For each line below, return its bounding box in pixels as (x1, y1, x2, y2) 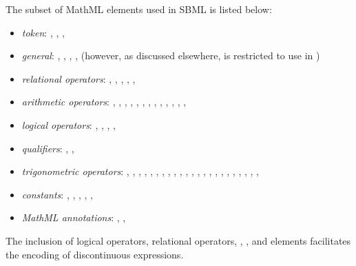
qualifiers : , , (21, 141, 74, 155)
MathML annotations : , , (21, 210, 126, 225)
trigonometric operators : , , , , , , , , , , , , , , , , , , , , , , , (21, 164, 259, 178)
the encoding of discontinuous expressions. (6, 247, 184, 261)
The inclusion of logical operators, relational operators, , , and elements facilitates (6, 233, 351, 247)
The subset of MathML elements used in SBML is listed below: (6, 2, 272, 16)
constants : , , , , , (21, 187, 93, 201)
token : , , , (21, 25, 65, 39)
